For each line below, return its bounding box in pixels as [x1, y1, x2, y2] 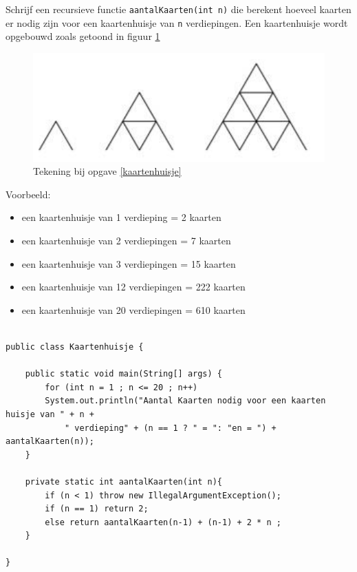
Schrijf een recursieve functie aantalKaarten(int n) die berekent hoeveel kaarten [6, 2, 351, 16]
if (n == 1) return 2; [45, 504, 149, 514]
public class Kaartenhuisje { [6, 341, 144, 352]
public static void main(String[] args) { [25, 369, 222, 379]
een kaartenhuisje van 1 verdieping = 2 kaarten [21, 210, 221, 224]
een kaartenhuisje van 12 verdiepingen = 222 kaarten [21, 279, 246, 294]
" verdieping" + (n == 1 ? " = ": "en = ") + [64, 423, 277, 433]
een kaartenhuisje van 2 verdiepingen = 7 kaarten [21, 233, 231, 247]
